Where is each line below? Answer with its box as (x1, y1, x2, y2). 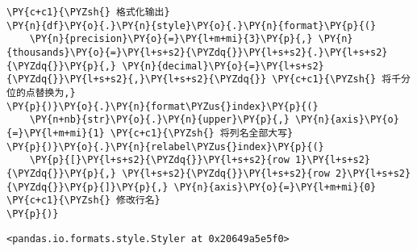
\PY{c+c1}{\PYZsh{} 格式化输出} (6, 6, 170, 18)
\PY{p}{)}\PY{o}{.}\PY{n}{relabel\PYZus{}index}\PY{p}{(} (6, 140, 324, 153)
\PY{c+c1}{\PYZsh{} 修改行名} (6, 195, 161, 207)
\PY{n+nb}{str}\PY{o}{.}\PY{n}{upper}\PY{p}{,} (29, 114, 290, 126)
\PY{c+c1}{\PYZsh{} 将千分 (272, 73, 411, 86)
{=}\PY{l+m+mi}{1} (6, 127, 105, 139)
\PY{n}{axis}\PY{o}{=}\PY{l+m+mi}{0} (173, 181, 377, 193)
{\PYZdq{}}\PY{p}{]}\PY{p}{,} (6, 181, 169, 193)
